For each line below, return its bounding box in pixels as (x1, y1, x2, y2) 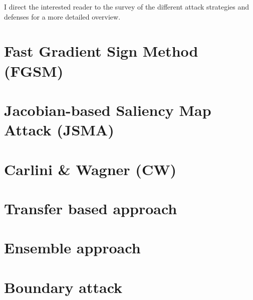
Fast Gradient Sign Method (4, 41, 198, 61)
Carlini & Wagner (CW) (4, 159, 176, 179)
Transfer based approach (4, 198, 177, 218)
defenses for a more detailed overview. (4, 11, 121, 22)
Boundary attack (4, 276, 123, 297)
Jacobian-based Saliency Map (4, 99, 211, 120)
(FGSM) (4, 60, 64, 81)
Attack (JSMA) (4, 119, 114, 140)
